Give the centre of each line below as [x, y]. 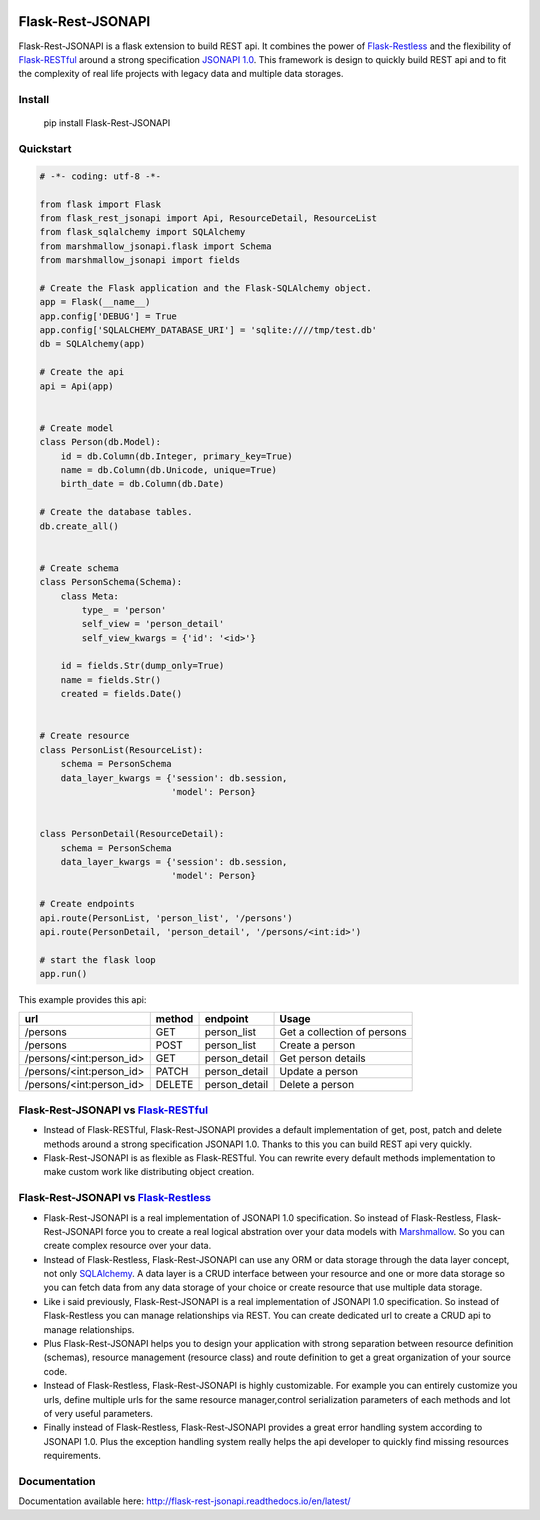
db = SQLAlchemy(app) [92, 344]
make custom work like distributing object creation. [149, 1172]
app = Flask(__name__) [95, 302]
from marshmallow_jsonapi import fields [139, 260]
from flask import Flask [100, 204]
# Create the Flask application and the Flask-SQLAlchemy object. [205, 288]
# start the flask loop [98, 959]
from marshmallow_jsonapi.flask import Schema [155, 246]
